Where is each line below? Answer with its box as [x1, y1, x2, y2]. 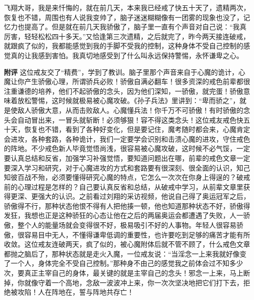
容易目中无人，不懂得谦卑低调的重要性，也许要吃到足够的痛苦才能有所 [24, 229, 250, 239]
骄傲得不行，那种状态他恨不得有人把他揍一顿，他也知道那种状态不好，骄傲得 [4, 200, 250, 211]
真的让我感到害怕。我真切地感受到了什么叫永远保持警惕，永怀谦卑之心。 [10, 50, 243, 60]
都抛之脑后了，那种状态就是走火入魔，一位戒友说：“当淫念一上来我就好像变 [4, 248, 247, 258]
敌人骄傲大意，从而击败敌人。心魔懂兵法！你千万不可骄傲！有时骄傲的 [17, 105, 243, 115]
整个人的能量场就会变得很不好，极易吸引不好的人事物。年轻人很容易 [17, 220, 236, 230]
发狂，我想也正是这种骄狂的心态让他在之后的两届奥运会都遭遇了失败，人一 [4, 210, 243, 220]
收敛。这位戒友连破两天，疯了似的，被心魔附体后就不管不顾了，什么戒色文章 [4, 239, 250, 249]
